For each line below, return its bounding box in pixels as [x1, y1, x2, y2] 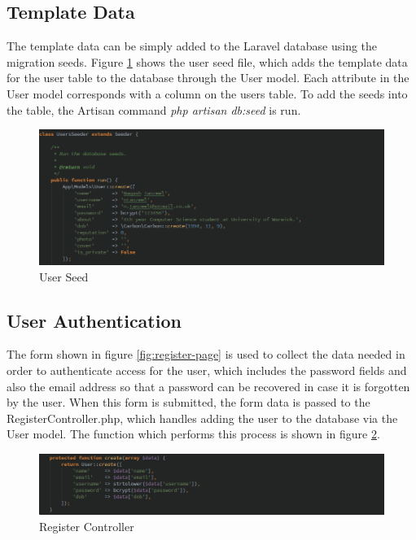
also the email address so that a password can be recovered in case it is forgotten [7, 377, 410, 394]
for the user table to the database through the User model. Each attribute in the [7, 69, 409, 86]
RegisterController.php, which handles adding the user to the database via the [7, 409, 398, 426]
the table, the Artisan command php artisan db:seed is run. [7, 101, 301, 118]
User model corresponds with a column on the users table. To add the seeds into [7, 85, 408, 102]
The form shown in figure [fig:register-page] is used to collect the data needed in [7, 346, 405, 363]
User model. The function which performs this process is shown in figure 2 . [7, 425, 380, 442]
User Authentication [7, 307, 182, 333]
